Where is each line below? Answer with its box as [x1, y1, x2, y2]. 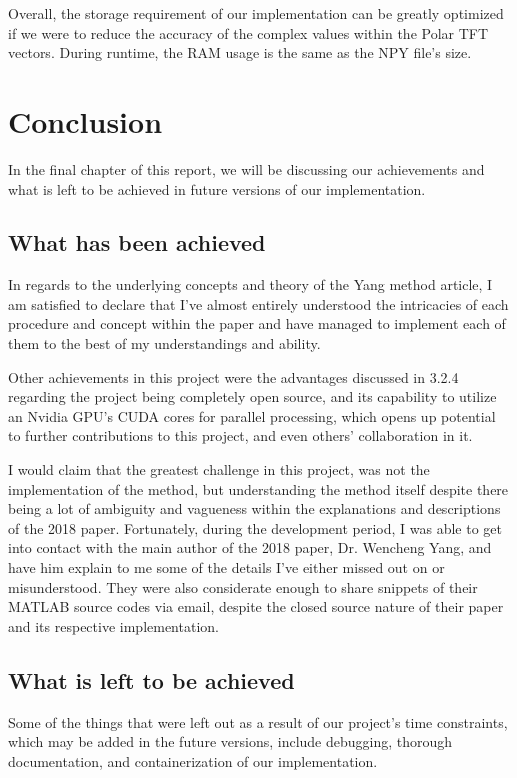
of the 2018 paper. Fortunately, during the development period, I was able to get [8, 517, 502, 538]
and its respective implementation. [8, 615, 219, 636]
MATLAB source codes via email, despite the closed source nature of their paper [8, 596, 504, 617]
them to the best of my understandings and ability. [8, 333, 321, 354]
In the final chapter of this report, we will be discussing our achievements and [8, 158, 485, 179]
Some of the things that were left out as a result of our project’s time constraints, [8, 711, 508, 732]
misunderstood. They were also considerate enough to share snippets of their [8, 576, 478, 597]
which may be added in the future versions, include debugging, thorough [8, 731, 453, 752]
